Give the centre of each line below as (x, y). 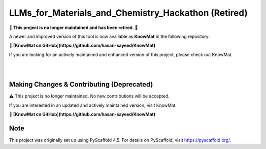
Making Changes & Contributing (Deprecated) (81, 84)
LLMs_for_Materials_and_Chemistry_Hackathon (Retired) (129, 13)
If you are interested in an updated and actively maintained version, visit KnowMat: (93, 105)
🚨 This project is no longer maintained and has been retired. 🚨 (73, 28)
